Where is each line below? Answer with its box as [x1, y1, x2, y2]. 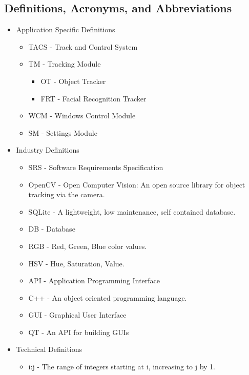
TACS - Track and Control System [28, 41, 138, 52]
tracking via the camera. [28, 189, 105, 200]
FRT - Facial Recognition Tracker [40, 93, 147, 103]
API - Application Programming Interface [28, 275, 160, 286]
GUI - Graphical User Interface [28, 309, 127, 320]
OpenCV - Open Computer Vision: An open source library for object [28, 179, 245, 190]
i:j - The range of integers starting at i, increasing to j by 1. [28, 361, 215, 372]
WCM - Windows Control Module [28, 110, 136, 121]
